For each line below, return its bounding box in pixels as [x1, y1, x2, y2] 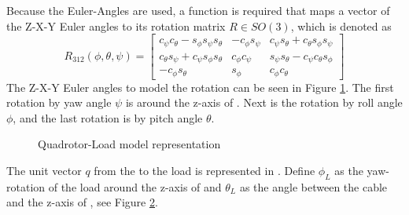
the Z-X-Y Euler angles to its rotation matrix [6, 17, 226, 34]
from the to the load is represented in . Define [94, 162, 315, 179]
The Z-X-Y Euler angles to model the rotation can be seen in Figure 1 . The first [6, 78, 394, 95]
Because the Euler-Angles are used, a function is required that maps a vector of [6, 2, 390, 18]
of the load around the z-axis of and [48, 178, 222, 195]
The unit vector [6, 162, 82, 179]
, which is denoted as [290, 17, 392, 34]
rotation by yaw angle [6, 94, 112, 111]
